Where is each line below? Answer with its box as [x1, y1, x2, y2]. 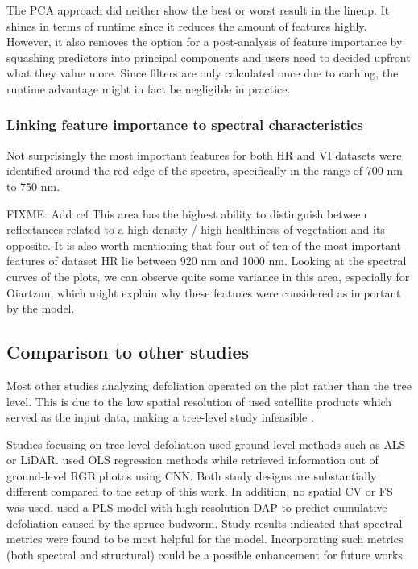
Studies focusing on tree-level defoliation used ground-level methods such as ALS [6, 435, 406, 452]
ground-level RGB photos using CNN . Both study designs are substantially [6, 467, 377, 484]
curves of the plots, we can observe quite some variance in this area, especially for [6, 268, 410, 284]
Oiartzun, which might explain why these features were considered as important [6, 284, 401, 301]
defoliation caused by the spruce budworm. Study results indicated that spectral [6, 514, 403, 531]
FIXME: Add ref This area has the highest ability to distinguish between [6, 205, 367, 222]
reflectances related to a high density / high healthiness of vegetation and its [6, 221, 385, 238]
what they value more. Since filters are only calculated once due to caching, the [6, 64, 399, 81]
